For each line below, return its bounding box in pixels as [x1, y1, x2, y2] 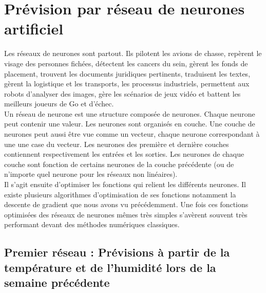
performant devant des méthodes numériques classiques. [4, 219, 180, 230]
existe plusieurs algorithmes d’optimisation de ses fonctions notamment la [4, 189, 236, 199]
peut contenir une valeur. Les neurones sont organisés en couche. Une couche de [4, 118, 255, 129]
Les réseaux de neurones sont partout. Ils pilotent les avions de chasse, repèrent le [4, 48, 262, 59]
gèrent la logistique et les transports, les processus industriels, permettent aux [4, 78, 250, 89]
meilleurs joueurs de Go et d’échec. [4, 98, 114, 109]
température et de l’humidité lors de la [4, 259, 216, 275]
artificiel [4, 18, 64, 39]
